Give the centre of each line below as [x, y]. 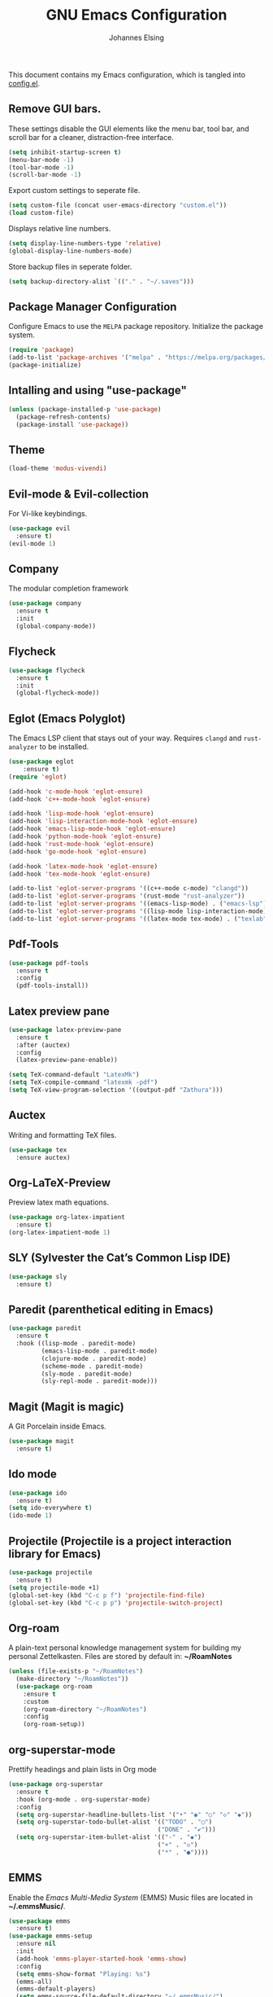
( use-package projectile [50, 1573]
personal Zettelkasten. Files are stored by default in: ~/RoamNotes [120, 1657]
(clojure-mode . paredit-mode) [94, 1358]
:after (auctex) [43, 1045]
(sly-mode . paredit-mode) [87, 1374]
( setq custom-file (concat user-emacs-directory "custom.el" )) [118, 205]
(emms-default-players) [56, 1989]
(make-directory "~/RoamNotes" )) [72, 1679]
